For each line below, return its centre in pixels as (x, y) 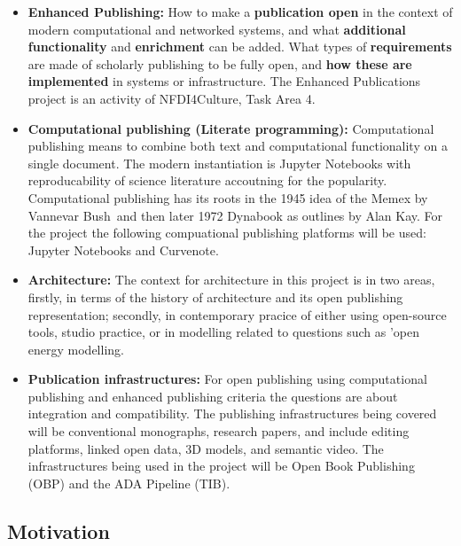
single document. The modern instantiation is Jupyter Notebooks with (219, 163)
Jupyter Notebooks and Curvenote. (123, 250)
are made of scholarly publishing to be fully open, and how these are (220, 63)
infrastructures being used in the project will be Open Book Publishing (221, 466)
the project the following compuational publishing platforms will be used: (227, 233)
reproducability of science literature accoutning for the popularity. (207, 180)
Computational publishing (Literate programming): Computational (231, 128)
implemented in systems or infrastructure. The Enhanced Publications (224, 81)
